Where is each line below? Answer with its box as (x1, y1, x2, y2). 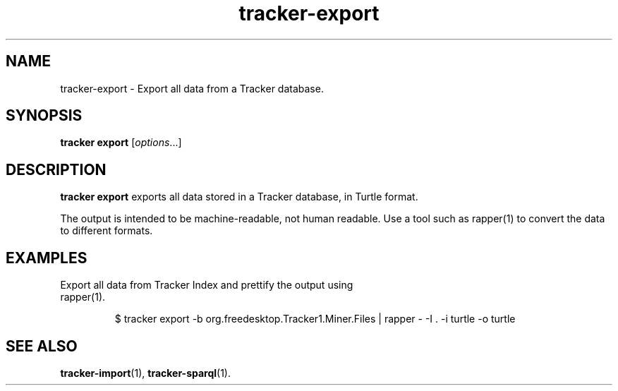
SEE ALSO (6, 337, 78, 355)
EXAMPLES (6, 248, 87, 267)
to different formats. (60, 224, 153, 237)
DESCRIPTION (6, 160, 107, 179)
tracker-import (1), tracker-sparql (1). (60, 366, 231, 379)
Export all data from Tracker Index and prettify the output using (60, 279, 353, 291)
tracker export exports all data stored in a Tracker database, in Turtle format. (60, 191, 418, 203)
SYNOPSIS (6, 107, 83, 125)
